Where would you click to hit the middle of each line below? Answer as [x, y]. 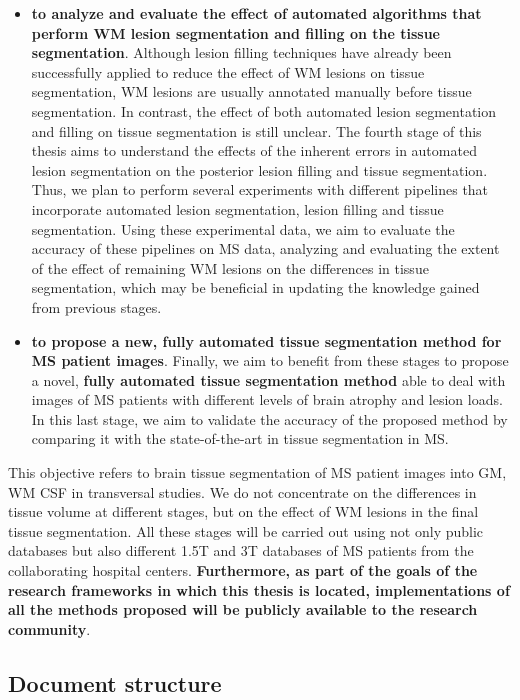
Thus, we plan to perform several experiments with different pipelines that [260, 189]
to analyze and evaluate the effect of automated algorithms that [256, 13]
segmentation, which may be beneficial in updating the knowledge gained [255, 287]
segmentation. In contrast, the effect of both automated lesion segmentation [264, 110]
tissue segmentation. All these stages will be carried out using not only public [246, 530]
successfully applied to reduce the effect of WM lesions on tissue [228, 71]
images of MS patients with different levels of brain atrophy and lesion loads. [267, 399]
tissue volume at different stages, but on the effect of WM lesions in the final [243, 511]
